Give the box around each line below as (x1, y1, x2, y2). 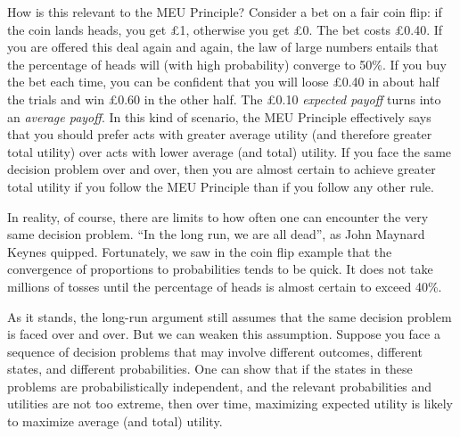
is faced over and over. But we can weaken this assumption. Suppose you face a (7, 325, 440, 343)
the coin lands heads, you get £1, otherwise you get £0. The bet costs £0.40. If (7, 20, 443, 38)
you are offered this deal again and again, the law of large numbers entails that (7, 37, 439, 56)
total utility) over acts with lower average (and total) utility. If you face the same (7, 142, 452, 161)
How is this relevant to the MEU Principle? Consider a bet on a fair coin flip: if (7, 3, 442, 21)
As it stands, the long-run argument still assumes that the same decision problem (7, 307, 452, 326)
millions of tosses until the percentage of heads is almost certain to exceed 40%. (7, 276, 442, 295)
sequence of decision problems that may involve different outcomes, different (7, 342, 423, 360)
